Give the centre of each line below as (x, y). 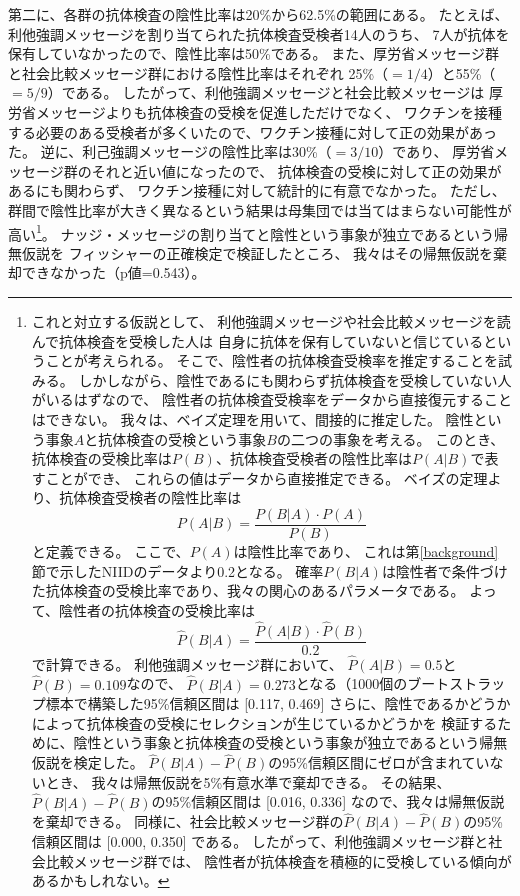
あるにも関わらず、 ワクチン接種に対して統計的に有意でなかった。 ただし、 (257, 190)
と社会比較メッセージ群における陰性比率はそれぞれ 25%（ (198, 72)
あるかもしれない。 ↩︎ (100, 880)
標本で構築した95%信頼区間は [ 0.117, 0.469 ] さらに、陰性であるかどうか (278, 703)
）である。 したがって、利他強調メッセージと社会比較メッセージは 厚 (275, 92)
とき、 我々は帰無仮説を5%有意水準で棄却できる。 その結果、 (248, 781)
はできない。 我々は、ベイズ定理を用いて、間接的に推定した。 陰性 (252, 418)
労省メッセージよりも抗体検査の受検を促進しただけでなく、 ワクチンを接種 (255, 111)
